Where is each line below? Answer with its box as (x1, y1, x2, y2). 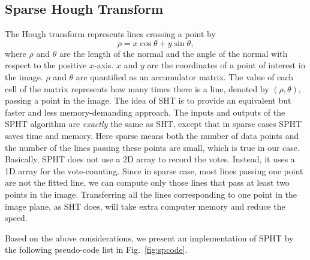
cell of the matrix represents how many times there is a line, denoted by (5, 82, 269, 95)
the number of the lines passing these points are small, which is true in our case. (5, 141, 300, 153)
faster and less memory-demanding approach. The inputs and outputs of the (5, 105, 285, 118)
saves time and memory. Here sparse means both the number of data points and (5, 129, 299, 141)
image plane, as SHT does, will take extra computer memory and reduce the (5, 199, 285, 212)
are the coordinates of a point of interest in (147, 59, 306, 71)
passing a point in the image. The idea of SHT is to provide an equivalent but (5, 94, 291, 107)
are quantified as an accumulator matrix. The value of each (76, 70, 294, 83)
